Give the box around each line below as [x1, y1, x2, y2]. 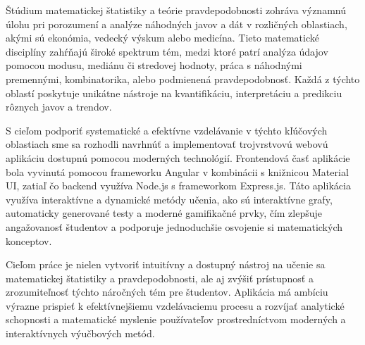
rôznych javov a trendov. [6, 99, 112, 114]
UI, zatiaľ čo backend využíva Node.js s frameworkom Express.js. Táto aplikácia [6, 178, 351, 193]
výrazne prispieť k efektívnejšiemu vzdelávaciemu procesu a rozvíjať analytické [6, 298, 345, 313]
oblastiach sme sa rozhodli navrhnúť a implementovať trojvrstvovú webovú [6, 137, 328, 151]
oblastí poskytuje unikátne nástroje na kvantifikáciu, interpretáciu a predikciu [6, 85, 342, 100]
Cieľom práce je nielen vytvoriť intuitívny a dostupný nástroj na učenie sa [6, 257, 326, 272]
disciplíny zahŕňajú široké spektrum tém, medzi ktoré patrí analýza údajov [6, 44, 328, 58]
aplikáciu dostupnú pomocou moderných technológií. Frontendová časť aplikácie [6, 150, 350, 165]
